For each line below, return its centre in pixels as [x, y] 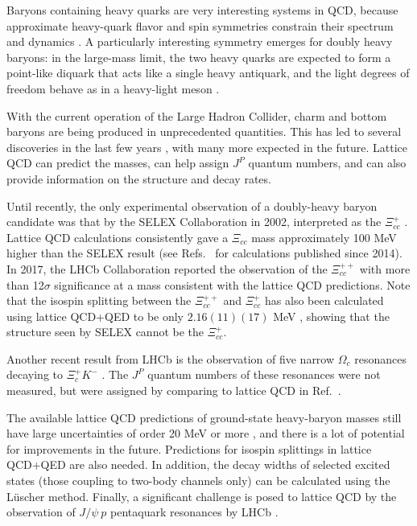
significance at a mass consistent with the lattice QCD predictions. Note [232, 284]
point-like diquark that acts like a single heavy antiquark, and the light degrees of [208, 73]
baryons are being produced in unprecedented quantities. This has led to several [204, 131]
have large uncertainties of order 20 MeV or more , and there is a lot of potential [206, 433]
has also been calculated [324, 300]
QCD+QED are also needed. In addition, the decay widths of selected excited [198, 464]
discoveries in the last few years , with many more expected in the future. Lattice [207, 147]
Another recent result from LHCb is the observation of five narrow [171, 358]
